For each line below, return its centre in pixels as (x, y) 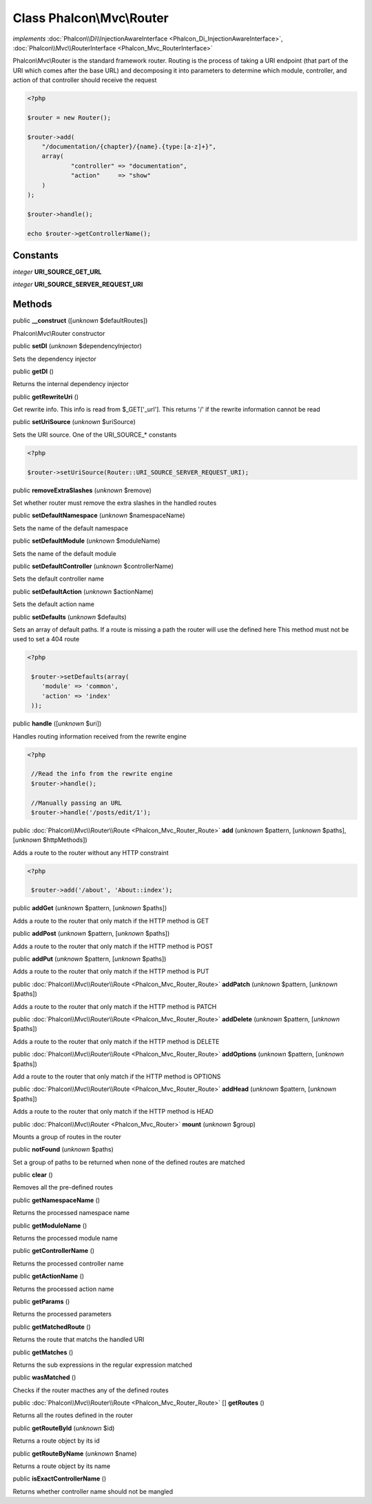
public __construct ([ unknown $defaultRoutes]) (80, 321)
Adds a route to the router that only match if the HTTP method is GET (111, 921)
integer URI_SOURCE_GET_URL (57, 272)
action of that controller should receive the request (85, 80)
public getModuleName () (50, 1225)
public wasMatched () (44, 1377)
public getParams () (41, 1301)
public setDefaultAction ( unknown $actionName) (83, 591)
